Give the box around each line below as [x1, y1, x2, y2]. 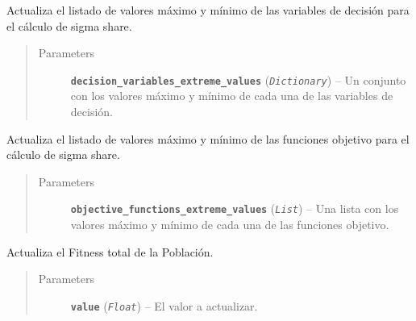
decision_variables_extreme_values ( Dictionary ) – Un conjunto [70, 71, 406, 88]
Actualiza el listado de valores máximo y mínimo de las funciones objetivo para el [6, 130, 410, 147]
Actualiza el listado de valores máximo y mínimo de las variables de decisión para [6, 2, 410, 18]
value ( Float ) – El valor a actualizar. [70, 297, 258, 314]
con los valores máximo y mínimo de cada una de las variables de [70, 87, 393, 104]
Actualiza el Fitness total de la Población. [6, 243, 214, 260]
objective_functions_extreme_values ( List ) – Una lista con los [70, 200, 399, 217]
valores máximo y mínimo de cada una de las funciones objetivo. [70, 216, 389, 233]
